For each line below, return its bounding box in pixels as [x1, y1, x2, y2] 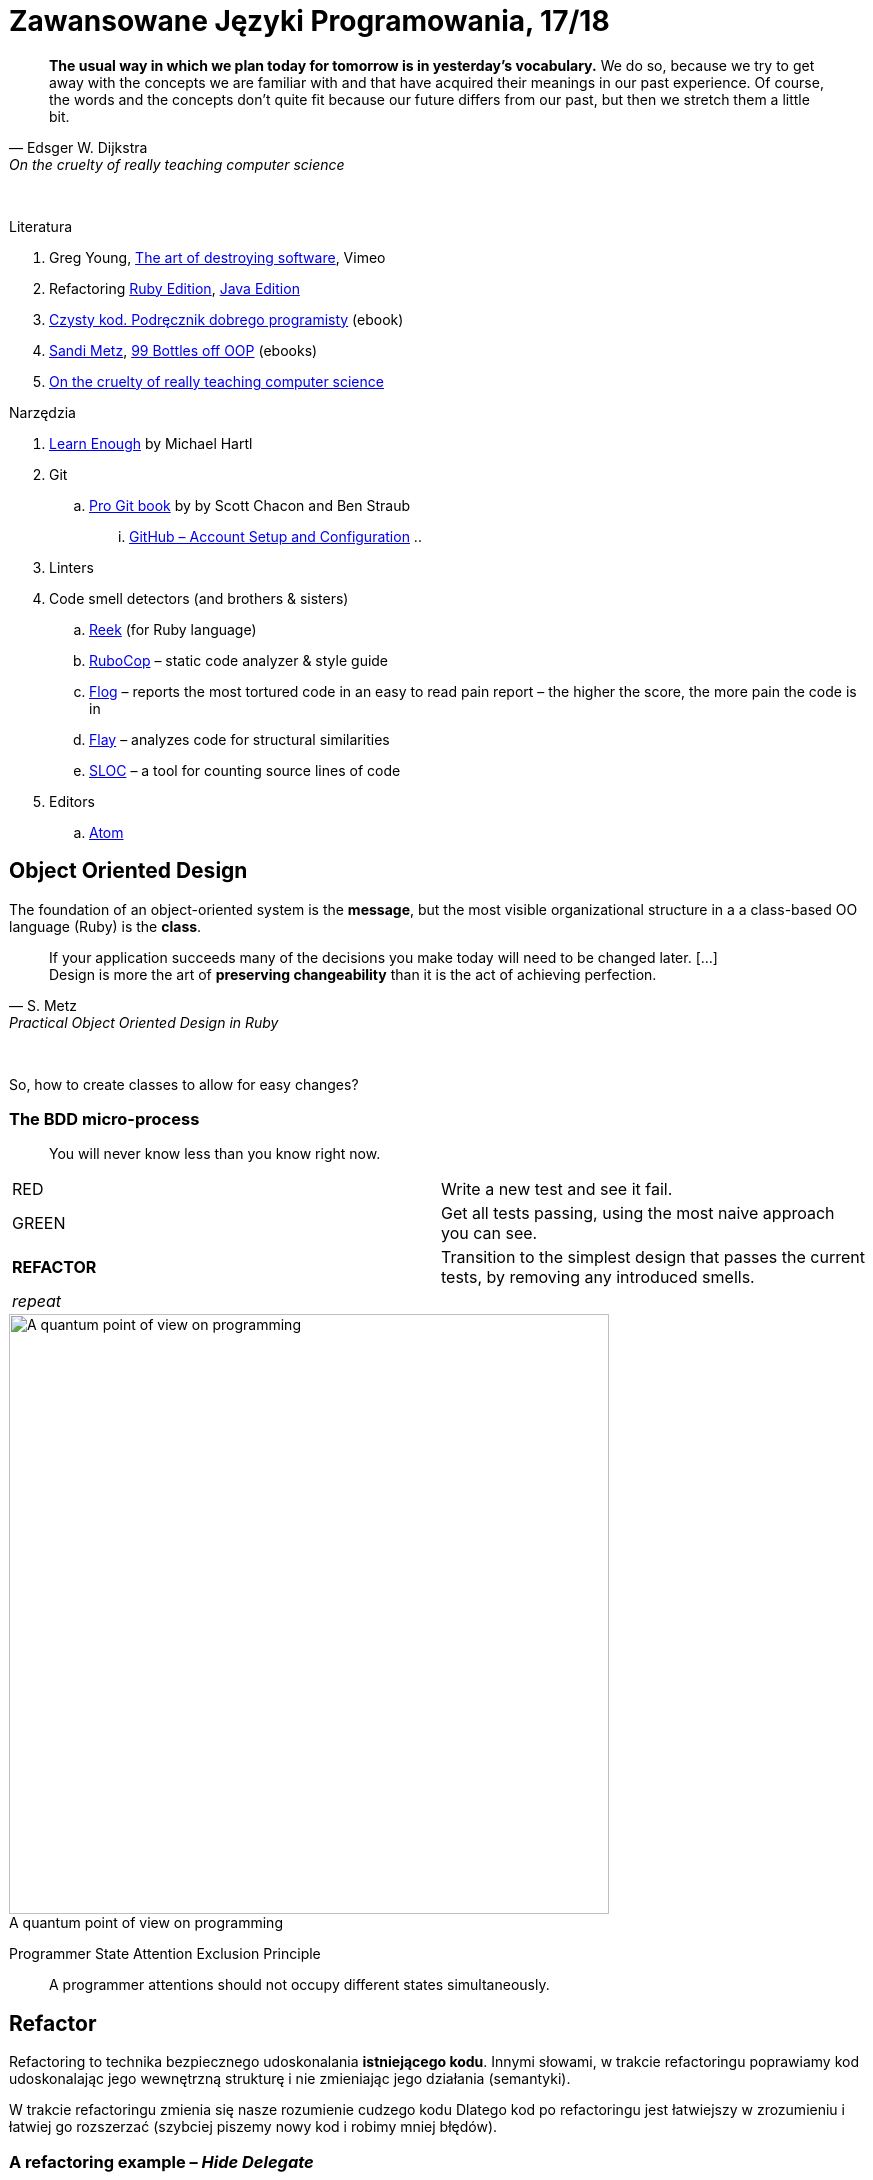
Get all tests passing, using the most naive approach [441, 1203, 835, 1224]
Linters [49, 558, 94, 576]
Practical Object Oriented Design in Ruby [9, 1013, 279, 1031]
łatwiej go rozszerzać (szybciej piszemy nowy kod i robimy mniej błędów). [9, 2118, 498, 2136]
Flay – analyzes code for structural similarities [89, 730, 390, 748]
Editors [49, 792, 95, 810]
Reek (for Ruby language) [89, 620, 257, 638]
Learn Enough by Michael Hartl [49, 434, 253, 452]
